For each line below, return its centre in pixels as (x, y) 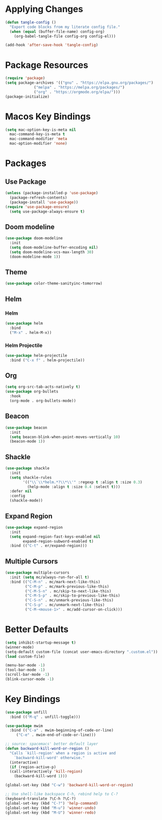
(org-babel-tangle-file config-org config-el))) (65, 36)
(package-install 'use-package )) (44, 202)
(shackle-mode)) (26, 501)
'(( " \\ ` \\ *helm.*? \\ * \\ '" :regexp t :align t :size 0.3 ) (83, 482)
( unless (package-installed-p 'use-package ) (52, 193)
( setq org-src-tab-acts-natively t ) (43, 387)
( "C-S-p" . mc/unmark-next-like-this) (65, 605)
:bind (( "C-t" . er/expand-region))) (48, 546)
